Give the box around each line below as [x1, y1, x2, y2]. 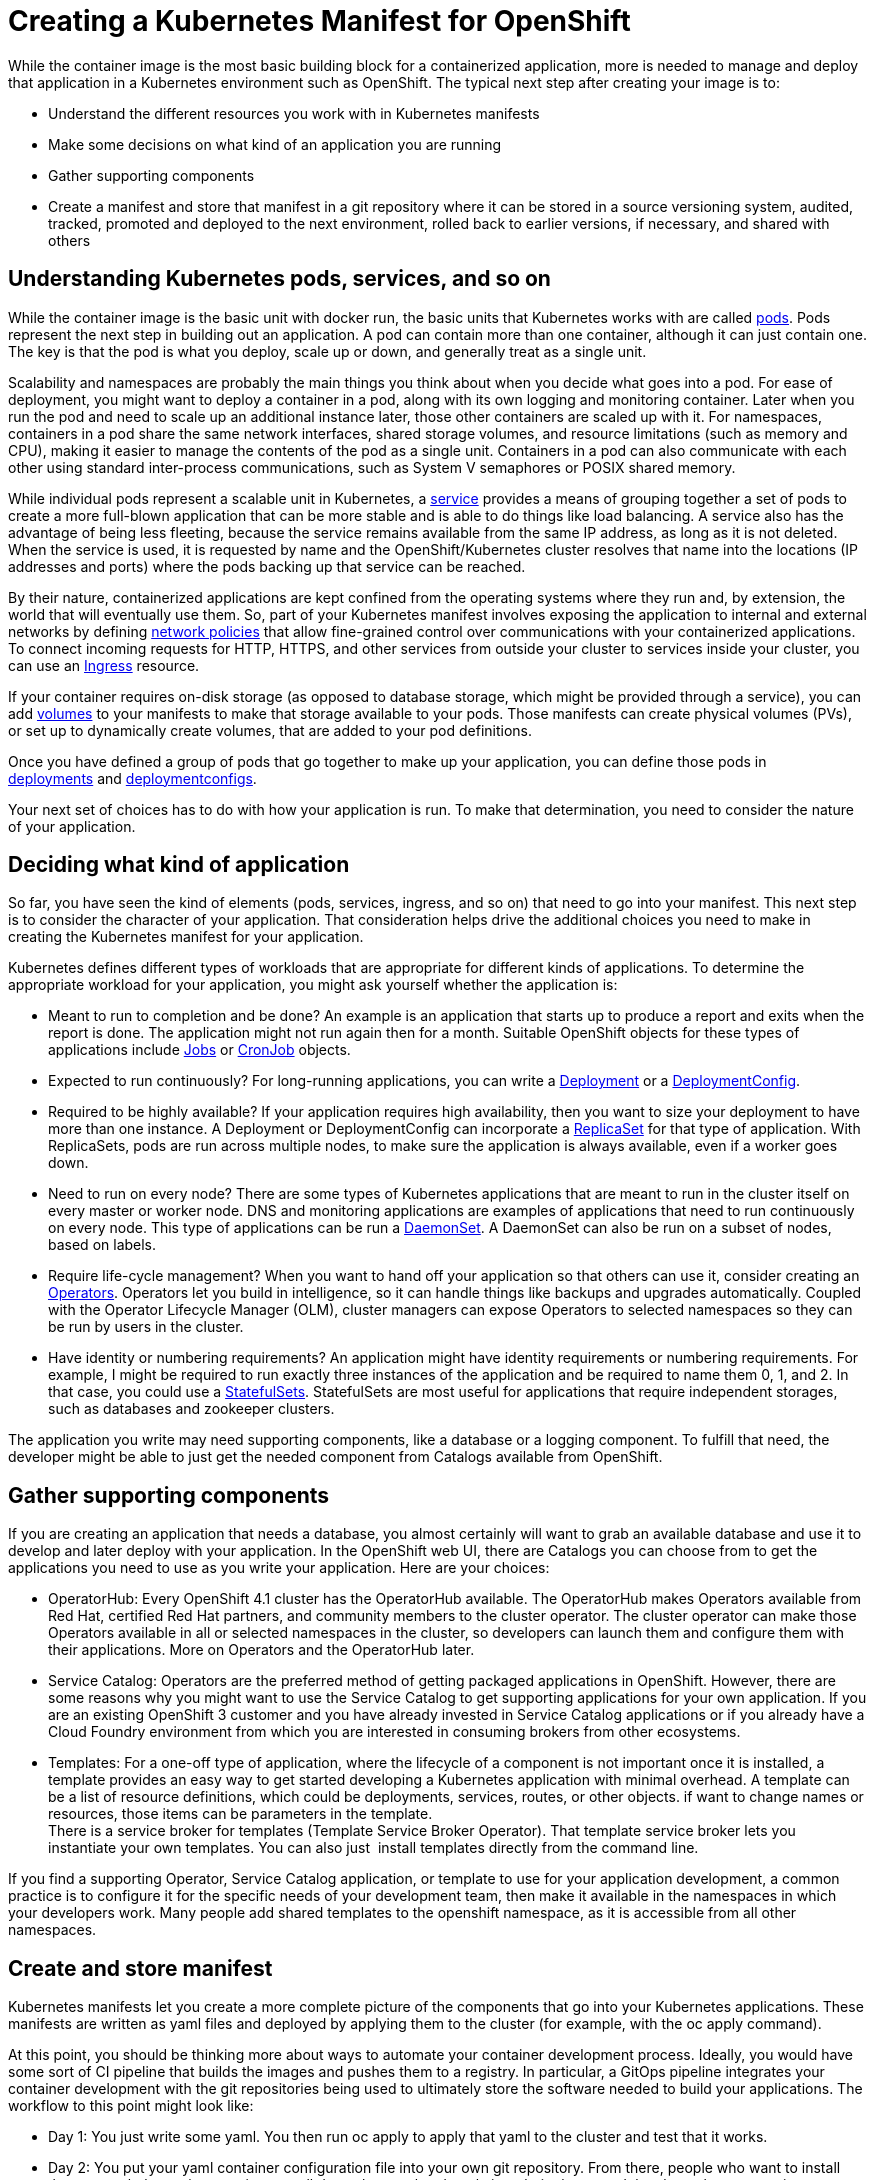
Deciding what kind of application [8, 852, 350, 878]
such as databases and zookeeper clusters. [48, 1400, 335, 1418]
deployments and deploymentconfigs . [8, 769, 257, 787]
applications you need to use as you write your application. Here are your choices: [8, 1559, 550, 1577]
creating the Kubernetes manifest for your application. [8, 928, 364, 946]
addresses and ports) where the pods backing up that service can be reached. [8, 557, 526, 575]
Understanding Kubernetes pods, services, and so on [8, 266, 551, 292]
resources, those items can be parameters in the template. [48, 1805, 433, 1823]
